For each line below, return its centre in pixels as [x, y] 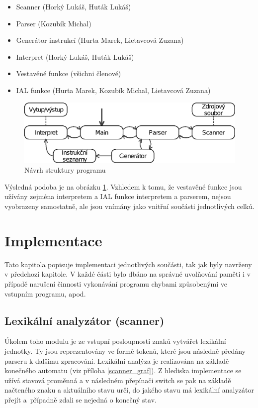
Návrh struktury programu [65, 170]
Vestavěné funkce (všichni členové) [69, 73]
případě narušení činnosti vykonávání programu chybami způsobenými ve [116, 283]
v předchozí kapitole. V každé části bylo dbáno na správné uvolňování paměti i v [128, 274]
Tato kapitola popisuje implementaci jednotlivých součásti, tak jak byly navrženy [128, 264]
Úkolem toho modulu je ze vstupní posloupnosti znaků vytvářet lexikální [115, 341]
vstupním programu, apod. [45, 293]
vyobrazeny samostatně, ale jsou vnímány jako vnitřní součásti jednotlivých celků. [129, 206]
